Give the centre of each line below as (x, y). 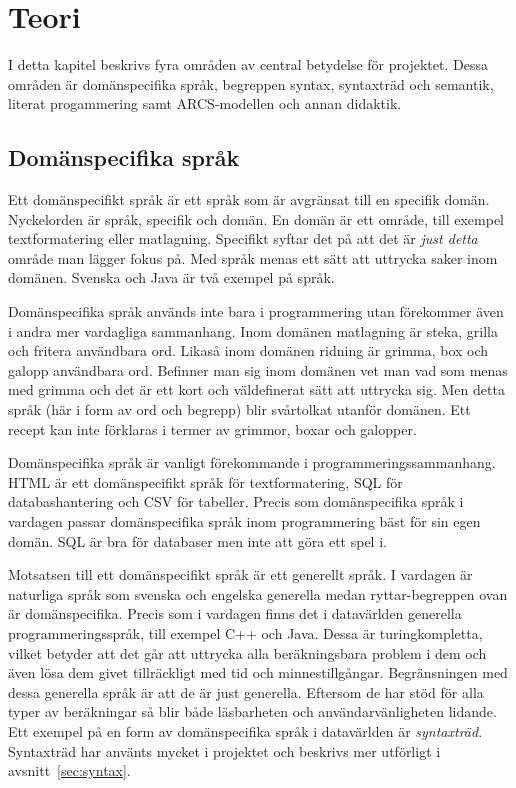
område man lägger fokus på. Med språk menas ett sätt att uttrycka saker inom (253, 257)
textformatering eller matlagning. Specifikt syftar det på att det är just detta (243, 238)
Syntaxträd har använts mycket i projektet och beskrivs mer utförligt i (224, 750)
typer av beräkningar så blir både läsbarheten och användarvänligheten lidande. (252, 711)
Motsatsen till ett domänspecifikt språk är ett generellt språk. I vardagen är (240, 574)
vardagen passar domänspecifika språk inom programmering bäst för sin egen (244, 521)
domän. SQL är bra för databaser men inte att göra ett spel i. (197, 540)
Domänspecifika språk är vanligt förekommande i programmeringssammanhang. (252, 462)
